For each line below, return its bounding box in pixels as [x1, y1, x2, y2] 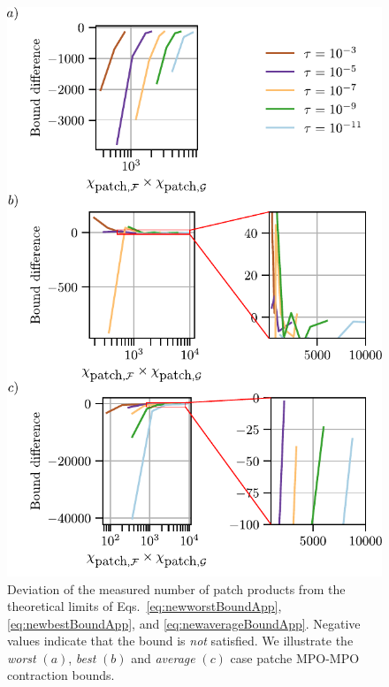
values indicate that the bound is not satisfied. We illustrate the [7, 631, 354, 650]
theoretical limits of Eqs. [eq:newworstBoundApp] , [7, 597, 282, 615]
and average [131, 648, 195, 667]
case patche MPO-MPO [230, 648, 360, 667]
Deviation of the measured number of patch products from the [7, 579, 346, 598]
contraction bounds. [7, 666, 115, 684]
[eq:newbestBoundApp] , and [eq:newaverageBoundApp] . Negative [7, 614, 361, 632]
